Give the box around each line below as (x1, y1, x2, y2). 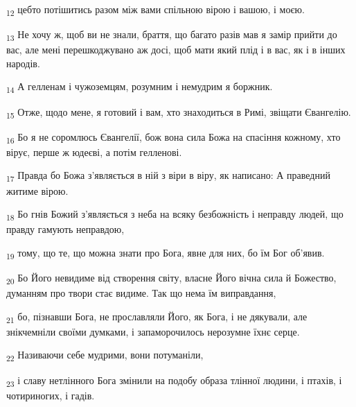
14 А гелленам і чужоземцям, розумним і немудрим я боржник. (6, 79, 273, 96)
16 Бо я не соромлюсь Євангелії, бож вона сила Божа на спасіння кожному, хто (6, 129, 341, 146)
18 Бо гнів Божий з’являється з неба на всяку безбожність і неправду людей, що (6, 207, 344, 223)
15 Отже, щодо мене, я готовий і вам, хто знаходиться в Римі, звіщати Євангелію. (6, 104, 351, 121)
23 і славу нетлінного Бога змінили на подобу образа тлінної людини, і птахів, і (6, 372, 342, 389)
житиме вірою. (6, 183, 69, 198)
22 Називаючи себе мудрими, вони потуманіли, (6, 347, 204, 364)
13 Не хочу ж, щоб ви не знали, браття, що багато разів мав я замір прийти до (6, 27, 337, 43)
